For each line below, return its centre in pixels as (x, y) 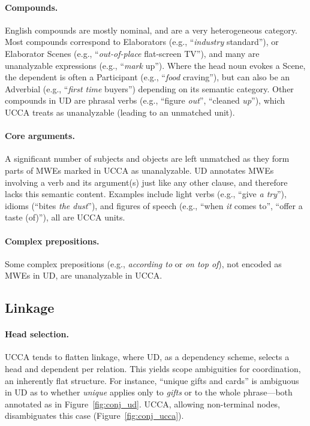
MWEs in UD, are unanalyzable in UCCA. (84, 275)
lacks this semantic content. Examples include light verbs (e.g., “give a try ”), (146, 194)
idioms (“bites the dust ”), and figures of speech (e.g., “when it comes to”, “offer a (154, 205)
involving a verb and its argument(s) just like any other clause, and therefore (146, 182)
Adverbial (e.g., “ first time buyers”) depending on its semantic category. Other (149, 88)
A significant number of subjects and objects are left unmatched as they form (147, 158)
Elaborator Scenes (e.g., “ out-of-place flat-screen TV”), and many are (132, 53)
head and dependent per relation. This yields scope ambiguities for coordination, (153, 369)
